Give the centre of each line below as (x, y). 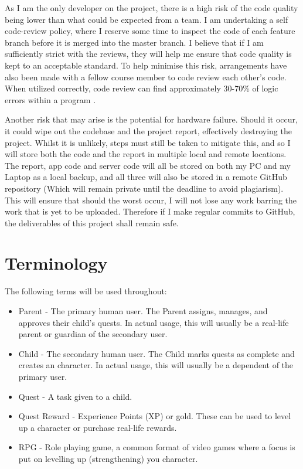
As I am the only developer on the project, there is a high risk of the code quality (151, 8)
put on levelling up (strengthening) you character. (108, 458)
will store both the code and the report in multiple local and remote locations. (146, 154)
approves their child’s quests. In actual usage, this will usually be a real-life (154, 322)
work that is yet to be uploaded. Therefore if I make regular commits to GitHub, (150, 211)
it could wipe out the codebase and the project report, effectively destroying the (148, 130)
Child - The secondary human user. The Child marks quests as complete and (156, 353)
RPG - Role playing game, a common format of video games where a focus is (157, 447)
